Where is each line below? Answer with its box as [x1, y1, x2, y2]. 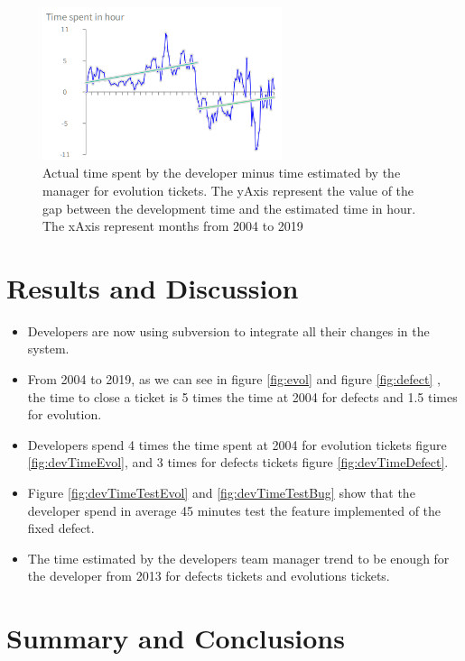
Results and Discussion [6, 269, 299, 306]
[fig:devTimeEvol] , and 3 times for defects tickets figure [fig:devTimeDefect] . [27, 453, 449, 472]
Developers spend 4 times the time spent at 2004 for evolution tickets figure [27, 435, 447, 454]
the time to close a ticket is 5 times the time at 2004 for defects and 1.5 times [27, 387, 458, 406]
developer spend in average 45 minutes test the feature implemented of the [27, 500, 442, 519]
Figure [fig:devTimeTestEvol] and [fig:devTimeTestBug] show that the [27, 482, 415, 501]
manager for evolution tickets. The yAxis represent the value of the [42, 180, 414, 199]
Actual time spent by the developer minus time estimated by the [42, 163, 401, 182]
